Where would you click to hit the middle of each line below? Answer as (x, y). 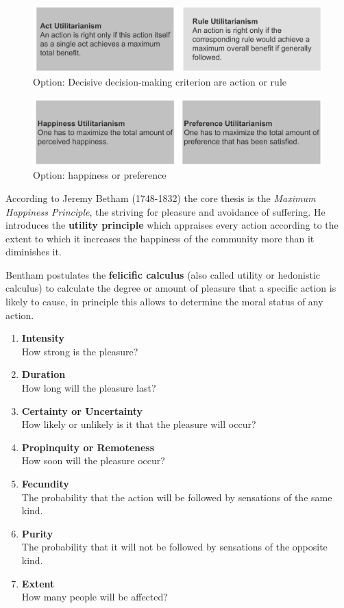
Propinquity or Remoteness (88, 447)
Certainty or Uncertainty (82, 410)
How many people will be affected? (95, 597)
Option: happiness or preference (100, 175)
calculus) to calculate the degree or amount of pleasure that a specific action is (171, 288)
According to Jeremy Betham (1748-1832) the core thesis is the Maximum (161, 198)
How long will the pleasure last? (89, 388)
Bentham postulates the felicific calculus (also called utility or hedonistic (163, 274)
